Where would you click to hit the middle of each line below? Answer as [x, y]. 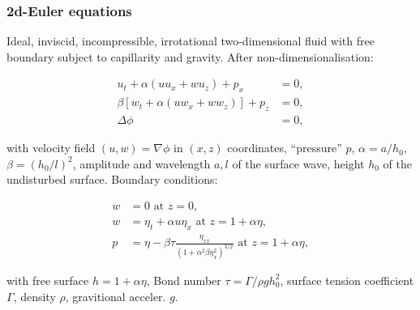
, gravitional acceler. [116, 296]
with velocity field [51, 148]
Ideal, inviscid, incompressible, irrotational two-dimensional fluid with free [191, 41]
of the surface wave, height [298, 163]
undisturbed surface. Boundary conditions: [112, 179]
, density [34, 296]
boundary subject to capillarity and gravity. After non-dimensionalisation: [190, 56]
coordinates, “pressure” [285, 148]
